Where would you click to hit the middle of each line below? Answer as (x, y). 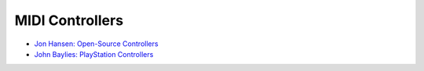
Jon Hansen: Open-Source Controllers (96, 44)
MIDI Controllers (69, 20)
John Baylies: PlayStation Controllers (94, 54)
